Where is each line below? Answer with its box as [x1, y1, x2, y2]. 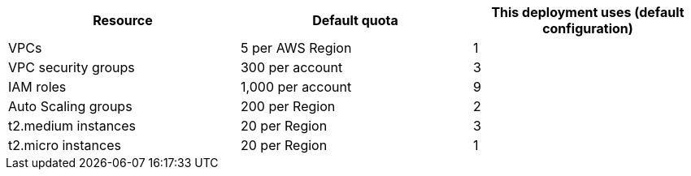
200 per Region [240, 98, 336, 114]
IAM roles [8, 79, 67, 95]
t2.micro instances [8, 137, 121, 153]
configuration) [542, 20, 633, 36]
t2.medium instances [8, 118, 137, 134]
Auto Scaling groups [8, 98, 133, 114]
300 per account [240, 59, 343, 75]
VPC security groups [8, 59, 135, 75]
